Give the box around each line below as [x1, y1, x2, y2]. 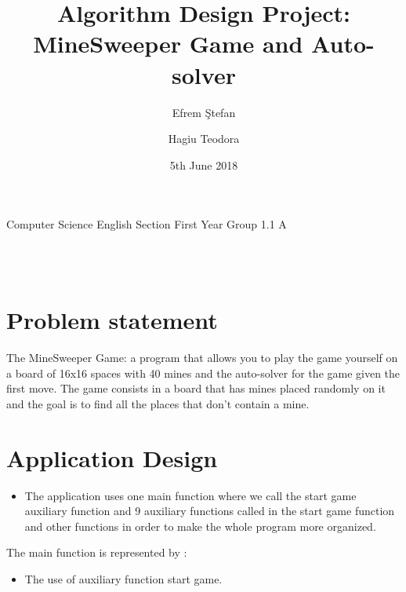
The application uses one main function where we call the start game [24, 487, 357, 503]
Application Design [6, 441, 218, 473]
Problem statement [6, 304, 218, 336]
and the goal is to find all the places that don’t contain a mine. [6, 395, 310, 411]
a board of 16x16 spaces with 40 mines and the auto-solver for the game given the [6, 364, 401, 381]
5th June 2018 [169, 156, 238, 173]
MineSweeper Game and [33, 27, 303, 60]
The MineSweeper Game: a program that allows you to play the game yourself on [6, 349, 398, 366]
